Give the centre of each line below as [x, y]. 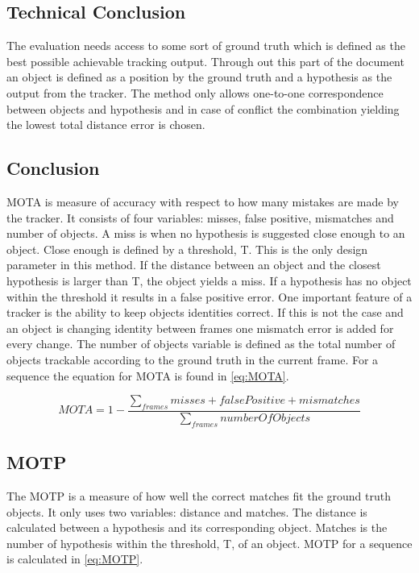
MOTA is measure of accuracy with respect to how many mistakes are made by [203, 201]
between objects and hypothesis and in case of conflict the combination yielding [203, 108]
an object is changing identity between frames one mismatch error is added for [200, 328]
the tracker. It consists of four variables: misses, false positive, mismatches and [200, 217]
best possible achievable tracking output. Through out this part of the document [205, 61]
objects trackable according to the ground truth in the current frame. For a [193, 359]
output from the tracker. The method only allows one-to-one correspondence [195, 92]
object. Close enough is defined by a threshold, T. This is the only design [187, 249]
